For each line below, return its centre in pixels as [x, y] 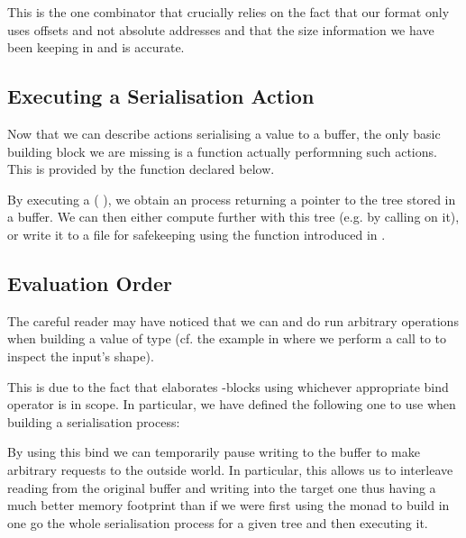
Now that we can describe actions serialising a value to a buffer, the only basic [224, 133]
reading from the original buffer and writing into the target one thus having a [222, 487]
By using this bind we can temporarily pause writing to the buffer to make [214, 452]
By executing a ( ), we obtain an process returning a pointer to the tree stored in [232, 199]
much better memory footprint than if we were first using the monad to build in [228, 505]
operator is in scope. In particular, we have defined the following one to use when [232, 404]
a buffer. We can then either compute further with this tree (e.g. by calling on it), [233, 217]
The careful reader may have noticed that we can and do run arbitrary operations [233, 320]
